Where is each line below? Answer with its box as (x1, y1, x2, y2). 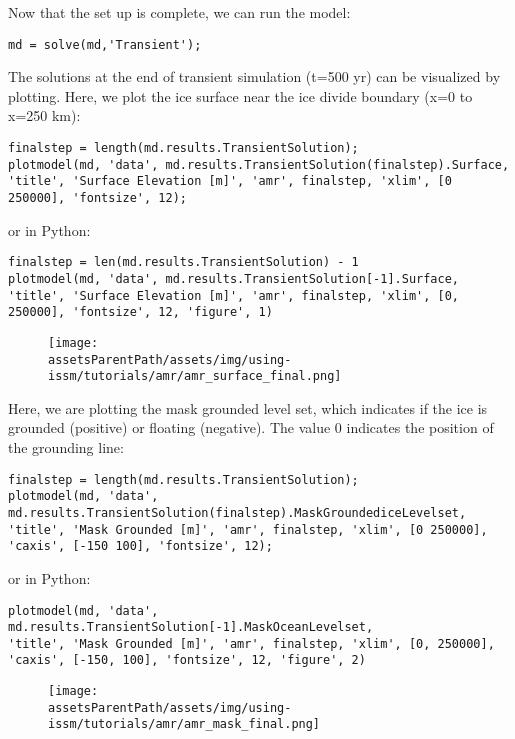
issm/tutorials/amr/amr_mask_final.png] (48, 717, 321, 732)
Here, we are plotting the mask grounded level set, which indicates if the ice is (8, 397, 488, 418)
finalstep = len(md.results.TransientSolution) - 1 (8, 255, 359, 270)
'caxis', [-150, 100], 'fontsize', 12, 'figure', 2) (8, 653, 366, 668)
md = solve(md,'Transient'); (8, 37, 202, 52)
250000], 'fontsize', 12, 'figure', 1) (8, 305, 273, 320)
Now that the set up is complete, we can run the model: (8, 2, 351, 22)
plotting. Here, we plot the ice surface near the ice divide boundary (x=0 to (8, 85, 473, 106)
